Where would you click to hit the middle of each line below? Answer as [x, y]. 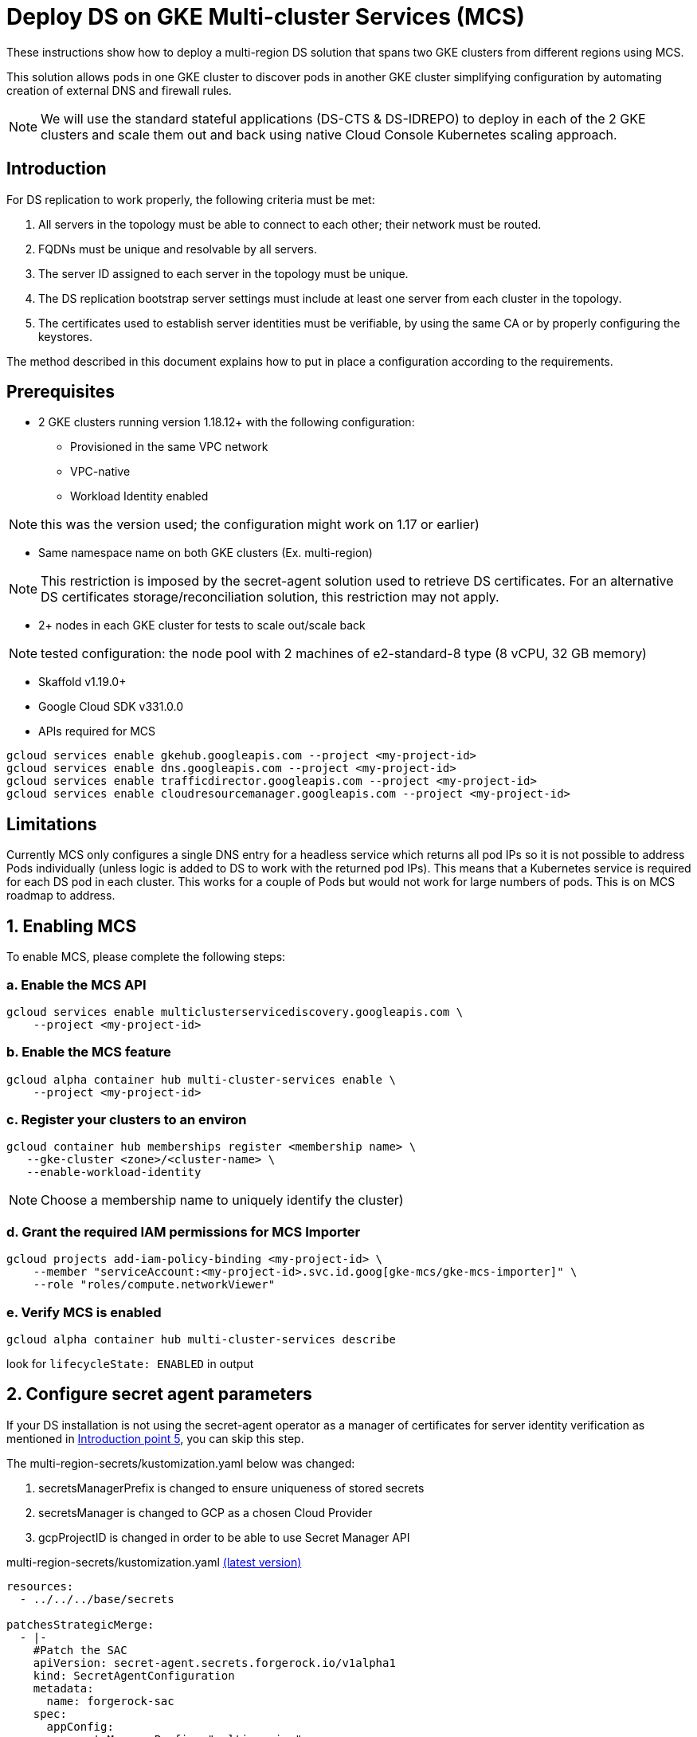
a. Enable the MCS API [76, 984]
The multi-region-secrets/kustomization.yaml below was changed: [181, 1463]
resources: [40, 1586]
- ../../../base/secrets [97, 1599]
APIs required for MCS [97, 731]
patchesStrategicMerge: [80, 1624]
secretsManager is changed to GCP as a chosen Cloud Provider [206, 1512]
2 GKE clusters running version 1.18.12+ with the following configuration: [227, 422]
